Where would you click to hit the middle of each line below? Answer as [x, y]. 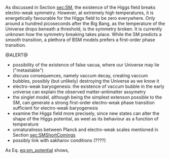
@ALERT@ [17, 55]
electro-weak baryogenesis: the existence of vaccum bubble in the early [89, 86]
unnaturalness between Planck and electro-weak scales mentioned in [86, 130]
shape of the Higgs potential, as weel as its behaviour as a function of [86, 119]
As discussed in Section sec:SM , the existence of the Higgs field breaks [80, 7]
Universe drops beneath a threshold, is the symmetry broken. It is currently [84, 29]
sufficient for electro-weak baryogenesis [55, 108]
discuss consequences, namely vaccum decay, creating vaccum [80, 75]
